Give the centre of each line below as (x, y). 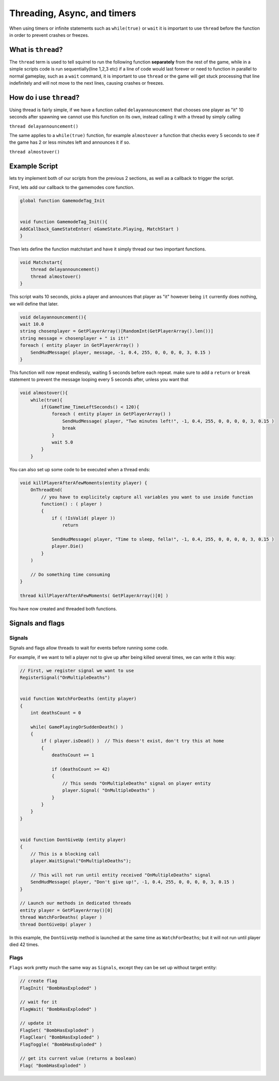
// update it (36, 1023)
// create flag (38, 981)
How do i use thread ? (44, 98)
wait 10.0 (32, 324)
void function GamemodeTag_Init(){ (64, 222)
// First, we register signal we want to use (77, 671)
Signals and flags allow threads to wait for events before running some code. (89, 648)
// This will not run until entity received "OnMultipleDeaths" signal (121, 875)
